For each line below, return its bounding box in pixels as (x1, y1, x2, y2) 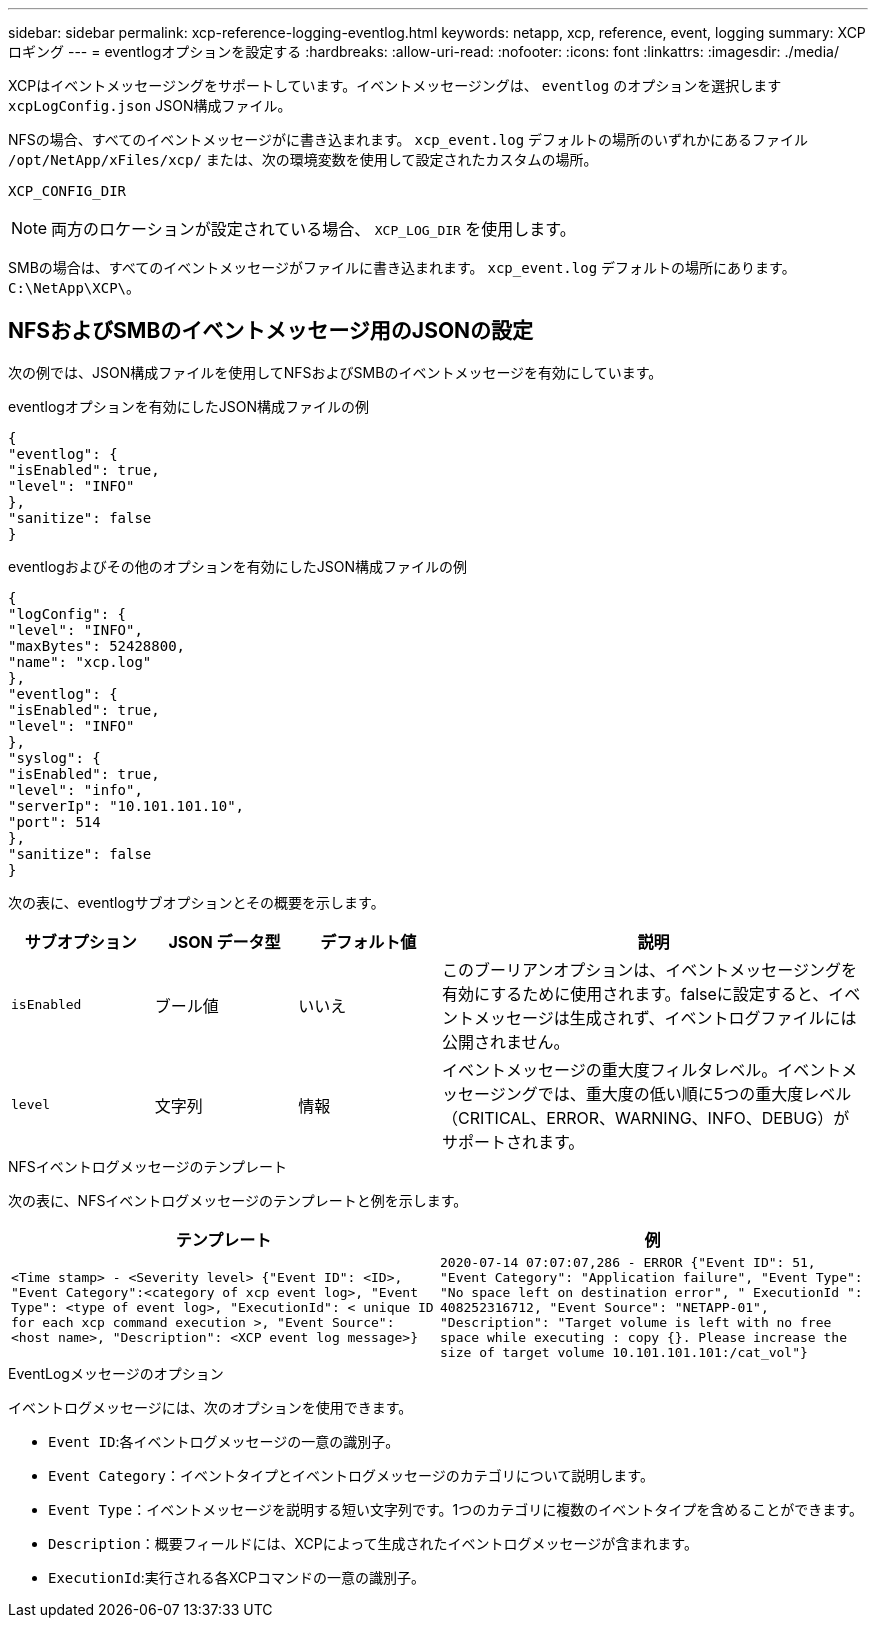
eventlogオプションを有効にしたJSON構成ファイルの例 (8, 397, 370, 415)
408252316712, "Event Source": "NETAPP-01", (440, 1299, 769, 1315)
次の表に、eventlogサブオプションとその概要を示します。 (8, 893, 385, 911)
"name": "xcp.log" (8, 653, 152, 670)
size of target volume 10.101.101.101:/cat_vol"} (440, 1344, 808, 1360)
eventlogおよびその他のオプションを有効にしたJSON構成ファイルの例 (8, 557, 468, 575)
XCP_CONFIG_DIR (8, 183, 127, 199)
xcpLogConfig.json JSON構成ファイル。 (8, 97, 292, 114)
